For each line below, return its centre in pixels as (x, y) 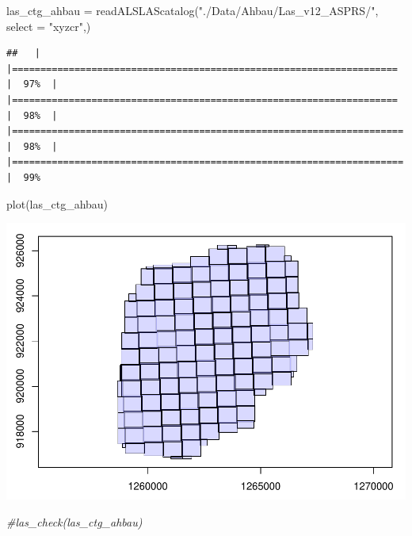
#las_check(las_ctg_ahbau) (74, 521)
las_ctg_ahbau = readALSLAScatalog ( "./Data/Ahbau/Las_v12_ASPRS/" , (193, 10)
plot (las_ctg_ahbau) (57, 203)
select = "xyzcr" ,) (49, 26)
